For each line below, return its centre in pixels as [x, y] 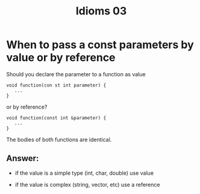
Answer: [23, 158]
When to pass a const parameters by [100, 45]
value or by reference [61, 58]
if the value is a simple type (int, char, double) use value [84, 173]
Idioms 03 [101, 11]
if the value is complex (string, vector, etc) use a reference [87, 184]
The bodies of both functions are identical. [59, 139]
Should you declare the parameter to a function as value [76, 74]
